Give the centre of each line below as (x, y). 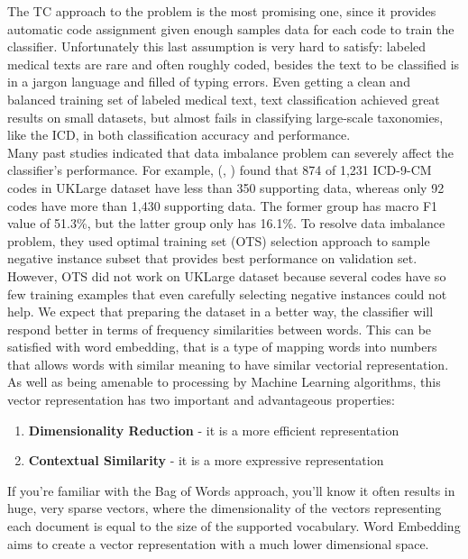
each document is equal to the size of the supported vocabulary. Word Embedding (234, 526)
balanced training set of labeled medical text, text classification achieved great (224, 99)
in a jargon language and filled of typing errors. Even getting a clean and (209, 82)
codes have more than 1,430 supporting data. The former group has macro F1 (223, 205)
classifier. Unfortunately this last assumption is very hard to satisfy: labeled (217, 46)
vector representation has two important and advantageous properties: (201, 400)
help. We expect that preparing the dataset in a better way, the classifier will (220, 312)
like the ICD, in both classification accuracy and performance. (179, 135)
